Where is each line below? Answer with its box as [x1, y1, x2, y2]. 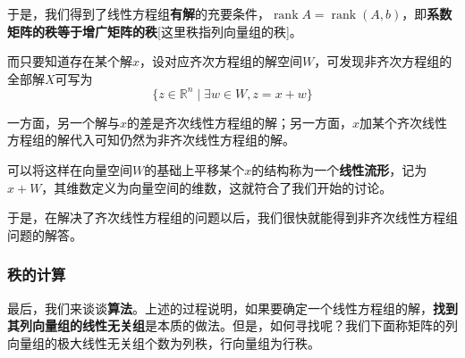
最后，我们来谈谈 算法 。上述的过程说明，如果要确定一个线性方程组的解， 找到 [7, 298, 458, 317]
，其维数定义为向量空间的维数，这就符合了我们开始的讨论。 [41, 178, 393, 196]
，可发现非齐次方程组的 [314, 52, 452, 71]
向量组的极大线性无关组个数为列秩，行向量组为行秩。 [7, 333, 320, 352]
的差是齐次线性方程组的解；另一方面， [127, 112, 353, 131]
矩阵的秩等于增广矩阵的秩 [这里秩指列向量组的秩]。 [7, 21, 302, 40]
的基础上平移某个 [144, 161, 245, 179]
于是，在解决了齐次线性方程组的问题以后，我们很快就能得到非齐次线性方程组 [7, 208, 458, 227]
